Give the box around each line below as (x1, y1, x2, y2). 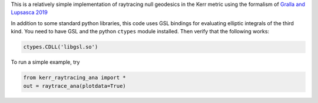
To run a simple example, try (11, 59, 80, 66)
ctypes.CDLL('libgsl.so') (23, 44, 98, 50)
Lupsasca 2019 (11, 9, 48, 16)
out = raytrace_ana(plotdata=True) (23, 83, 126, 89)
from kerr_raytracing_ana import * (23, 74, 126, 81)
